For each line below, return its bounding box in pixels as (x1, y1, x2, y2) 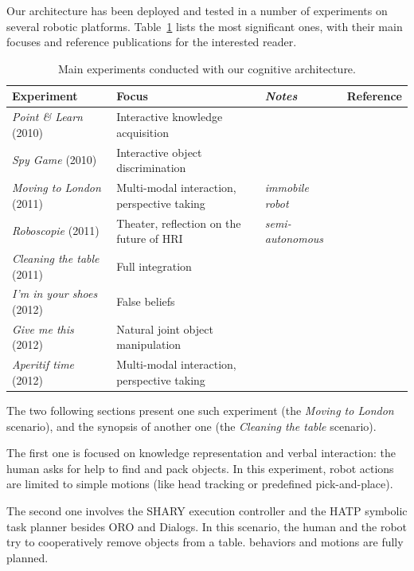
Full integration (116, 257, 192, 274)
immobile (264, 179, 309, 196)
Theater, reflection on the (116, 214, 241, 231)
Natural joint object (116, 320, 213, 337)
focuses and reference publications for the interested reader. (6, 33, 297, 50)
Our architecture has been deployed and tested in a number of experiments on (6, 2, 388, 18)
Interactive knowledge (116, 108, 223, 125)
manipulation (116, 336, 182, 353)
